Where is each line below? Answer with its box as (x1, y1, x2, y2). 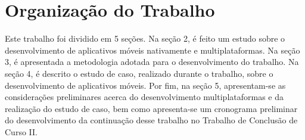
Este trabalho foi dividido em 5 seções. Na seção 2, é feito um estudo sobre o (5, 32, 285, 45)
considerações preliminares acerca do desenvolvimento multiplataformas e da (5, 91, 284, 103)
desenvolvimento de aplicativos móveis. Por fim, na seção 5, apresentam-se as (5, 79, 286, 91)
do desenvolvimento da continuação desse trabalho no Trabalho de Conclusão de (5, 114, 298, 126)
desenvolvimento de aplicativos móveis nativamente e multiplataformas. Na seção (5, 43, 300, 56)
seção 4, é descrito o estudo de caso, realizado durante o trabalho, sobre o (5, 67, 273, 79)
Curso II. (5, 125, 38, 138)
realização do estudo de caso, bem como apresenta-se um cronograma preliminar (5, 102, 298, 114)
